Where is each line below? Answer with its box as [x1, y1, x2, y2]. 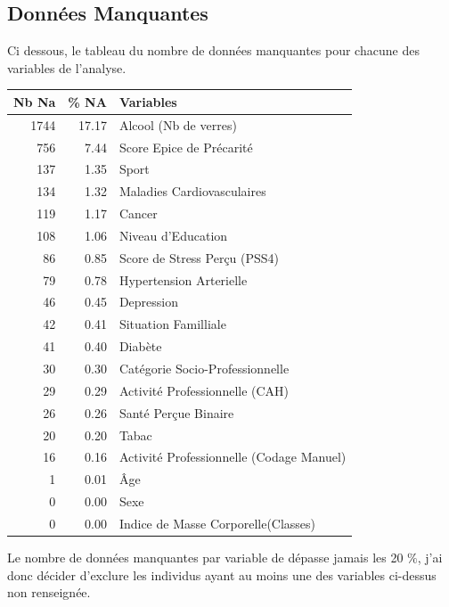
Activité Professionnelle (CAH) [118, 381, 290, 399]
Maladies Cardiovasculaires [118, 182, 266, 201]
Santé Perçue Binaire [118, 403, 234, 422]
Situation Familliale [118, 315, 226, 333]
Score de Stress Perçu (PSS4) [118, 248, 280, 267]
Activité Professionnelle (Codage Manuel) [118, 447, 347, 466]
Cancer [118, 204, 158, 223]
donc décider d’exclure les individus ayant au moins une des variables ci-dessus [7, 565, 437, 584]
